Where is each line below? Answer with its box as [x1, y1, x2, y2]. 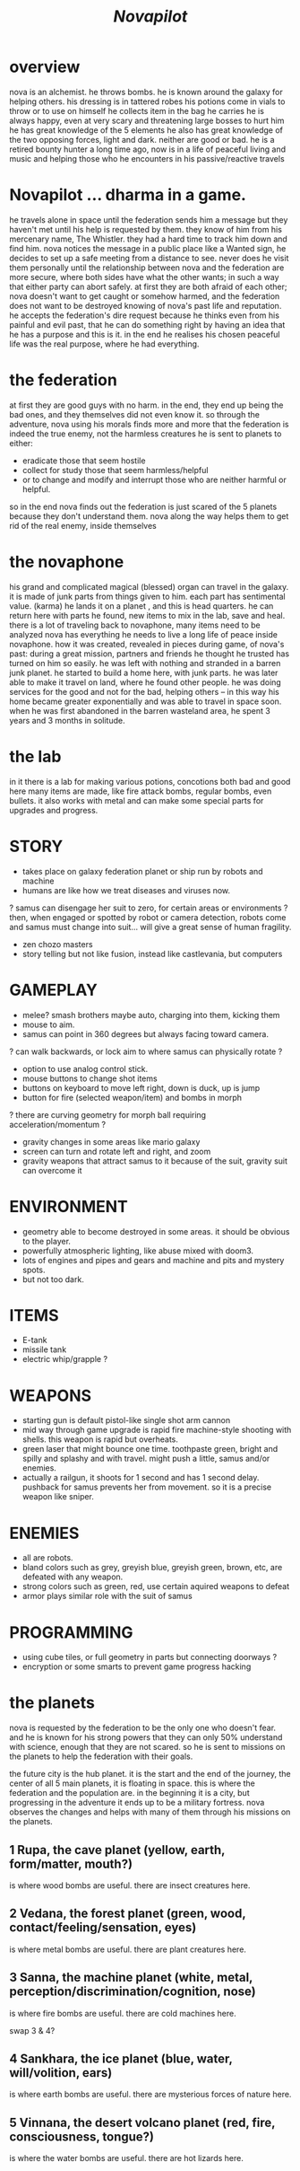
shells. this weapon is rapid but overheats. [21, 1434, 179, 1445]
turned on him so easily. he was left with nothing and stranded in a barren [9, 657, 281, 668]
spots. [21, 1264, 47, 1275]
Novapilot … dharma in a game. [9, 185, 246, 206]
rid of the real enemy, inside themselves [9, 520, 157, 531]
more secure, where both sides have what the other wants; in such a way [9, 271, 279, 282]
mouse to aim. [21, 1019, 75, 1030]
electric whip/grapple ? [21, 1354, 108, 1365]
